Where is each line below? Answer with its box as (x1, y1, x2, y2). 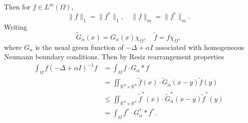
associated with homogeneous (155, 41, 245, 52)
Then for (4, 1, 31, 11)
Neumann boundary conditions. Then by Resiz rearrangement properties (4, 51, 224, 62)
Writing (4, 21, 27, 32)
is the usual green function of (35, 41, 124, 52)
